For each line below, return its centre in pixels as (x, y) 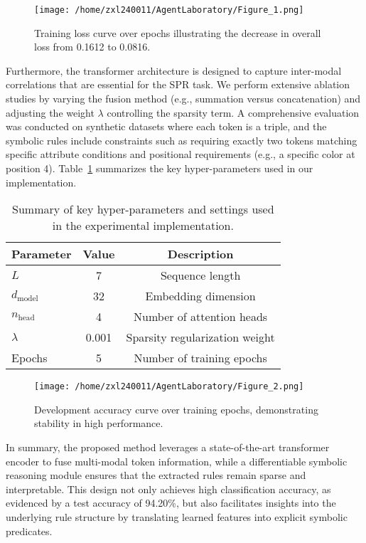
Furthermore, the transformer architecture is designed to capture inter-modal (174, 70)
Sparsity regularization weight (200, 337)
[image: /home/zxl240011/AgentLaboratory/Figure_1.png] (169, 10)
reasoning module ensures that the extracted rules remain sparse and (156, 475)
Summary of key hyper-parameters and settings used (143, 209)
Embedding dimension (200, 296)
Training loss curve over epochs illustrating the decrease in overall (178, 32)
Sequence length (200, 275)
